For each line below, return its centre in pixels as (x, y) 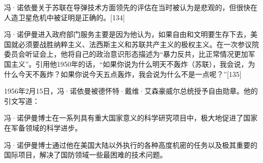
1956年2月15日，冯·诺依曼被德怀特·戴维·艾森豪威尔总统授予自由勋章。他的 (131, 91)
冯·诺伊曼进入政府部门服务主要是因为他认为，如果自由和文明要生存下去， (127, 34)
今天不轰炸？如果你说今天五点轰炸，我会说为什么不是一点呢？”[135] (130, 74)
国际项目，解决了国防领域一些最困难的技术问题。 (85, 155)
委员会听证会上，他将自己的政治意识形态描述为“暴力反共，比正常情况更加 (126, 54)
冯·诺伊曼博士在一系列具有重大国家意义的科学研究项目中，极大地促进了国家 (131, 118)
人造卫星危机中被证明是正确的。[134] (64, 17)
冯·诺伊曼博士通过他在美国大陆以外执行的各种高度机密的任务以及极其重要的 (131, 145)
